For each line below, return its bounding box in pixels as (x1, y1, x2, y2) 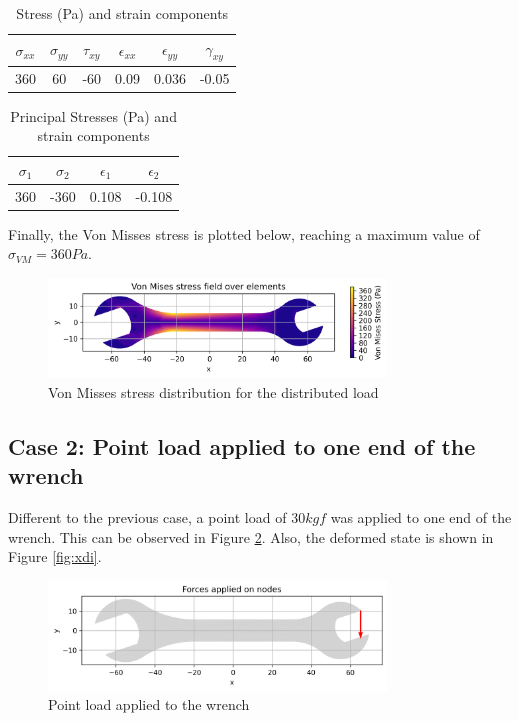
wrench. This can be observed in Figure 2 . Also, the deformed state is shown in (8, 526, 494, 547)
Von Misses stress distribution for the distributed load (48, 381, 379, 402)
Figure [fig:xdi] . (8, 546, 102, 567)
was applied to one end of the (330, 506, 512, 527)
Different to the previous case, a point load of (8, 506, 287, 527)
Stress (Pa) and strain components (16, 3, 229, 23)
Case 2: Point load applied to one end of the (8, 430, 476, 461)
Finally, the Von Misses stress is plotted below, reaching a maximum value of (8, 223, 480, 244)
